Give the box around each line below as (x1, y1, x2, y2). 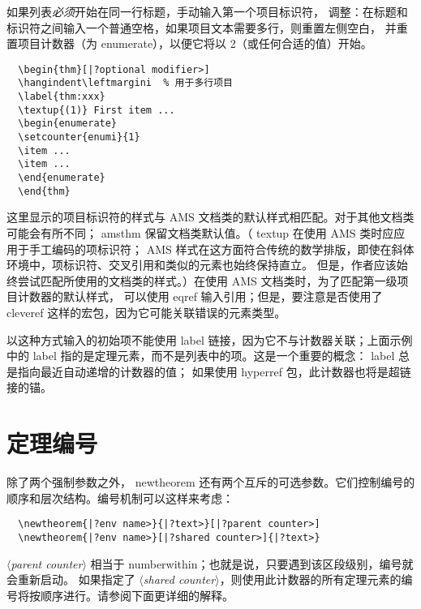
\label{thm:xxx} (18, 91, 105, 103)
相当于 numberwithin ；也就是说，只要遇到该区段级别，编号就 (90, 555, 414, 572)
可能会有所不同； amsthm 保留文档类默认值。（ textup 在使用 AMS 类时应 (6, 224, 394, 241)
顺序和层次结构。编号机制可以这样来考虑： (6, 489, 234, 506)
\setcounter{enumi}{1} (18, 131, 140, 144)
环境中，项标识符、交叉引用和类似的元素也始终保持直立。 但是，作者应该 (6, 256, 397, 273)
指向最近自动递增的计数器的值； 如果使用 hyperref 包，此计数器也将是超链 (17, 362, 411, 380)
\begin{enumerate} (18, 118, 118, 130)
